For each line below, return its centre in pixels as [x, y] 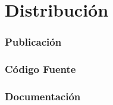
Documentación [43, 96]
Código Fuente [40, 69]
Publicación [33, 42]
